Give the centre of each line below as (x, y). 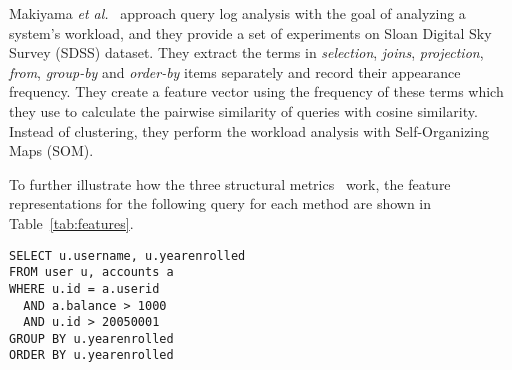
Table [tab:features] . (71, 222)
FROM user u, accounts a (91, 272)
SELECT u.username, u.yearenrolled (127, 255)
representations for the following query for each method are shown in (220, 203)
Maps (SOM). (51, 150)
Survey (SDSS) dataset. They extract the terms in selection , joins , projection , (246, 52)
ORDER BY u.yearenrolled (91, 355)
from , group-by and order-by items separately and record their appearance (235, 71)
